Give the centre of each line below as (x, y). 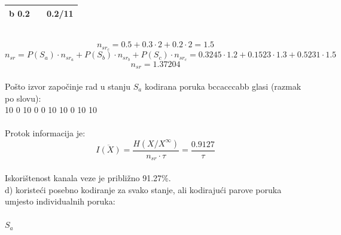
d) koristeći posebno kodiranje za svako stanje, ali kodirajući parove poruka (143, 189)
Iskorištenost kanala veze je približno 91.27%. (88, 178)
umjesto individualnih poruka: (60, 201)
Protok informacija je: (45, 133)
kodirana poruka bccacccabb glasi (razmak (223, 86)
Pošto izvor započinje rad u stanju (68, 86)
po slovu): (23, 98)
